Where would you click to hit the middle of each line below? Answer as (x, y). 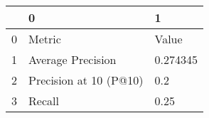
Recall (44, 101)
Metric (45, 39)
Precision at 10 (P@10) (86, 80)
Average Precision (73, 59)
